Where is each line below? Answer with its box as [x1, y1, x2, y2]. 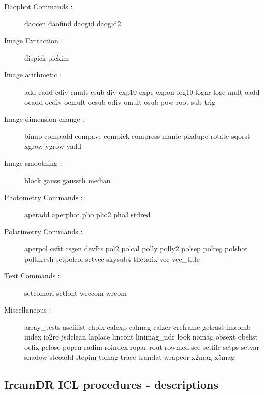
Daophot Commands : [4, 1, 73, 11]
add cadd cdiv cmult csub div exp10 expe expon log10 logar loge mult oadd [24, 86, 260, 97]
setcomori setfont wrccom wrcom [24, 287, 127, 298]
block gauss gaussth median [24, 175, 111, 185]
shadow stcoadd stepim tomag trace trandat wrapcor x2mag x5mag [24, 351, 235, 362]
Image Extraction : [4, 35, 63, 46]
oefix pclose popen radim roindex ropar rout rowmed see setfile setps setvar [24, 342, 259, 352]
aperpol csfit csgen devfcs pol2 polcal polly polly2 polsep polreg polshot [24, 243, 248, 253]
